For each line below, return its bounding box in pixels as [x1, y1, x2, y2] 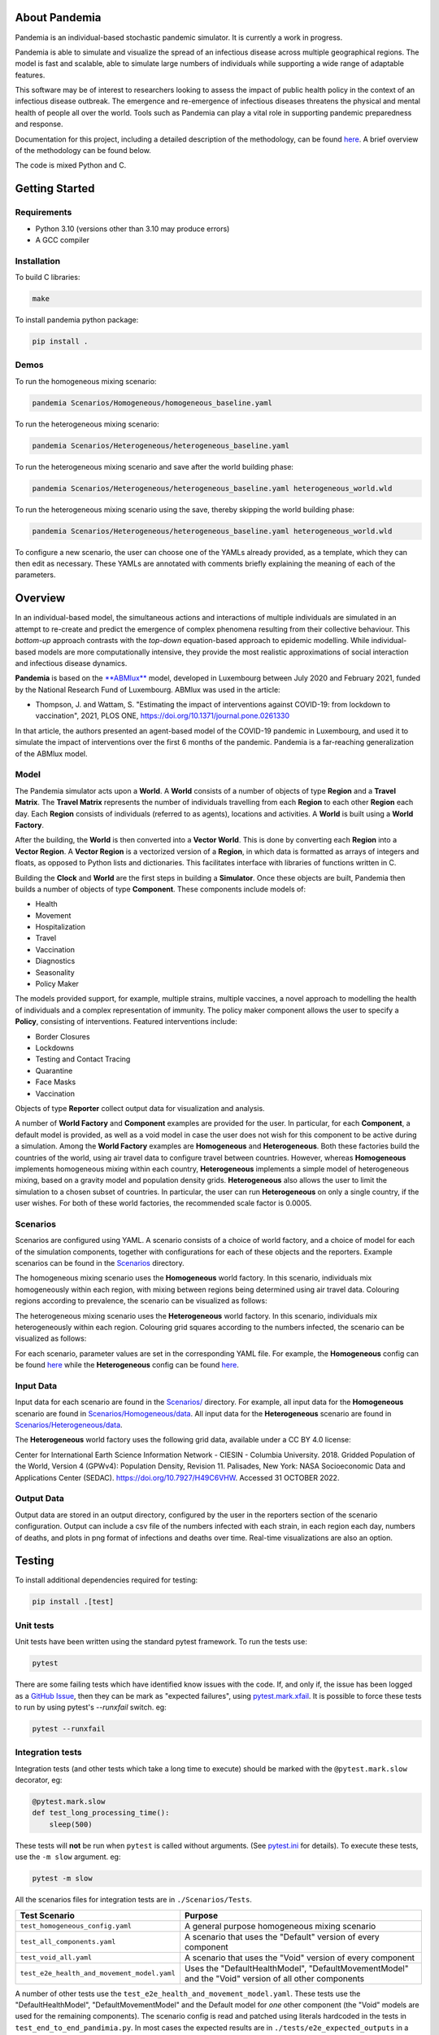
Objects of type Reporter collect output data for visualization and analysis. [15, 1103, 265, 1113]
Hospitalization [35, 922, 85, 932]
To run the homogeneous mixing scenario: [15, 376, 157, 386]
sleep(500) [49, 1819, 93, 1829]
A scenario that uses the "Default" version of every [184, 1931, 380, 1942]
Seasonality [35, 967, 75, 977]
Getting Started [15, 182, 95, 195]
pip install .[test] [32, 1597, 114, 1607]
